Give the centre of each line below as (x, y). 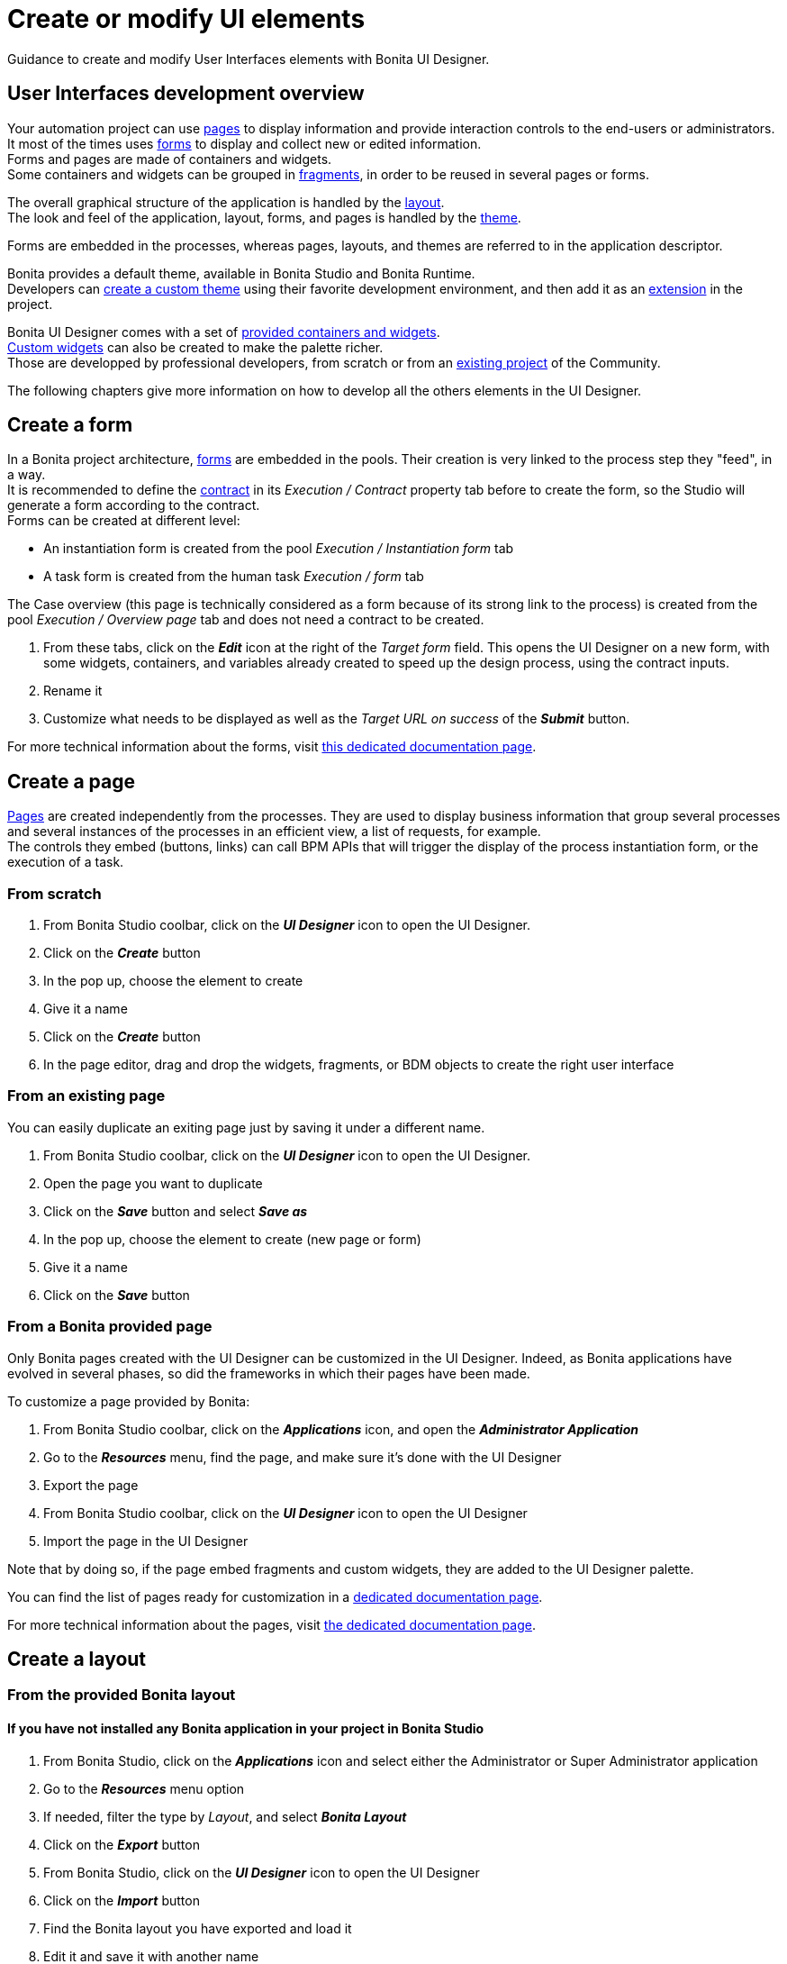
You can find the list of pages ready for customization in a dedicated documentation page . (275, 1596)
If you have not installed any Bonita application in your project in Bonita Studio (246, 1728)
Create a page (72, 781)
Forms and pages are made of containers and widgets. (170, 159)
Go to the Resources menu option (144, 1788)
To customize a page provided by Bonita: (129, 1401)
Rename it (73, 691)
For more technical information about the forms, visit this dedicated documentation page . (272, 747)
